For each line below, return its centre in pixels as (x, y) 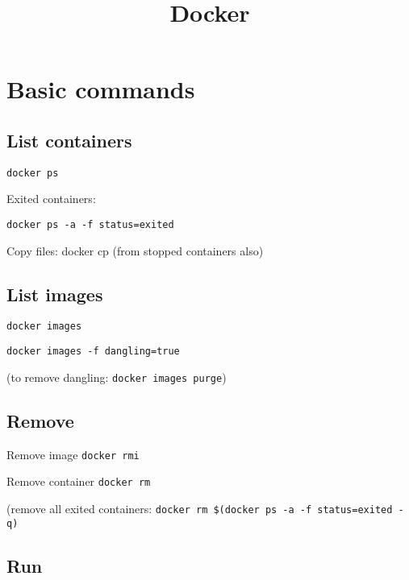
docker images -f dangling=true (93, 352)
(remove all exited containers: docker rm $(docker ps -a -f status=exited (200, 508)
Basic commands (101, 89)
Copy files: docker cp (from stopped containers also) (135, 250)
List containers (69, 140)
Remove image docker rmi (73, 454)
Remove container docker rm (79, 481)
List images (55, 294)
